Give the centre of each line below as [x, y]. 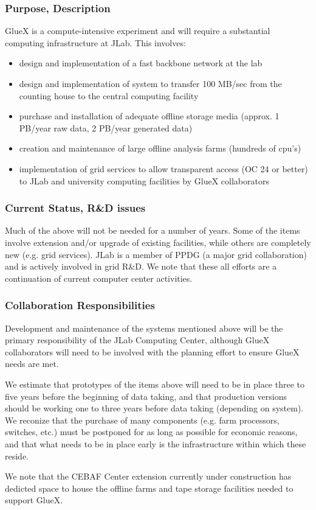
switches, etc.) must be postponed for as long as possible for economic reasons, [151, 432]
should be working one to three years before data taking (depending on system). [154, 408]
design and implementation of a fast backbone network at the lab [141, 63]
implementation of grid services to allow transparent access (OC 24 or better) [163, 168]
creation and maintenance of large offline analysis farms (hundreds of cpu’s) [160, 148]
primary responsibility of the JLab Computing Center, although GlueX [137, 340]
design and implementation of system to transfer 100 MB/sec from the [150, 83]
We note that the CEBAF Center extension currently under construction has [148, 476]
